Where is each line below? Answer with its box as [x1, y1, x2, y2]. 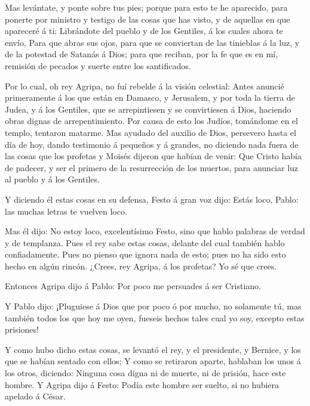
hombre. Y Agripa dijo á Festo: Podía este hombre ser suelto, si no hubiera [5, 378, 280, 390]
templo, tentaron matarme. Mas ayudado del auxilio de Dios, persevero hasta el [5, 126, 296, 138]
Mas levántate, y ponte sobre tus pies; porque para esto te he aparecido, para [5, 1, 288, 13]
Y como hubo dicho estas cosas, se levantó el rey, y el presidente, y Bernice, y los [5, 343, 301, 355]
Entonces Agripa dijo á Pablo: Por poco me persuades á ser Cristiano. [5, 280, 261, 292]
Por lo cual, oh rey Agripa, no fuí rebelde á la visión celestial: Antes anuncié [5, 79, 284, 92]
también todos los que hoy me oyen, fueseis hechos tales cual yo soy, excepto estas [5, 311, 305, 324]
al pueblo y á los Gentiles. [5, 173, 100, 185]
